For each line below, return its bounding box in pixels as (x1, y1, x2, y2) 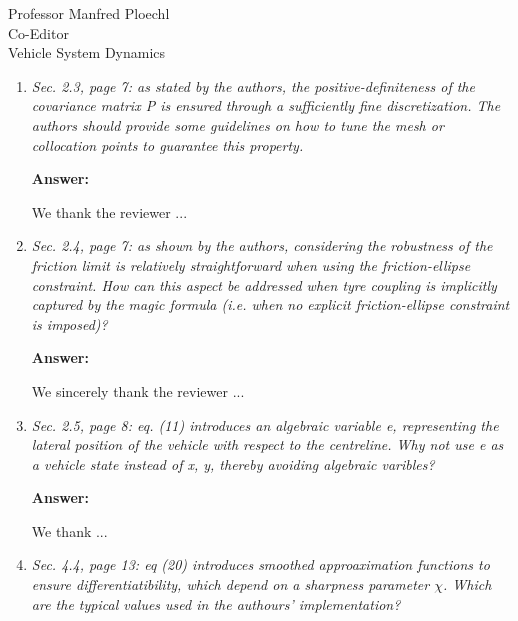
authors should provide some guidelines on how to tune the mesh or (31, 114, 444, 135)
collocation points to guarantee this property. (31, 134, 304, 155)
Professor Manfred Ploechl (8, 3, 170, 23)
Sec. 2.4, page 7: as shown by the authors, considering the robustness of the (31, 235, 493, 256)
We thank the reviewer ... (31, 201, 188, 222)
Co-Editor (8, 22, 69, 43)
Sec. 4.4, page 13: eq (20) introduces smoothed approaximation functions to (31, 554, 490, 575)
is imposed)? (31, 313, 108, 334)
